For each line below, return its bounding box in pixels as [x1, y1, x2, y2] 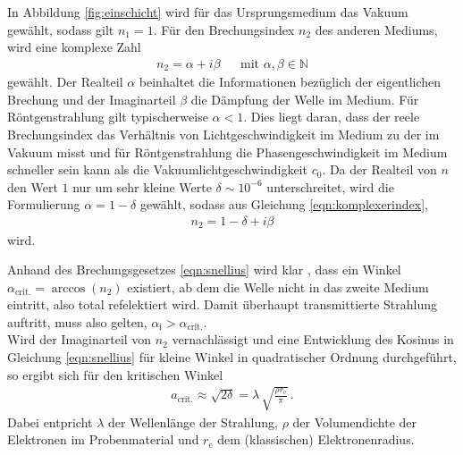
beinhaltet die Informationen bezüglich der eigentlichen [139, 72, 442, 91]
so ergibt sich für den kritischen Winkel [7, 365, 223, 383]
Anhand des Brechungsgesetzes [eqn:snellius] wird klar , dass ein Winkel [7, 260, 401, 279]
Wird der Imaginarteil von [7, 330, 152, 349]
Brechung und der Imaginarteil [7, 89, 176, 108]
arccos [51, 282, 86, 295]
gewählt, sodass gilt [7, 20, 114, 38]
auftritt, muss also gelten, [7, 312, 147, 331]
